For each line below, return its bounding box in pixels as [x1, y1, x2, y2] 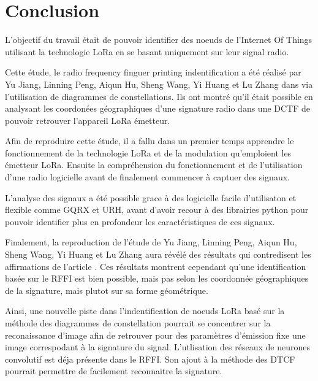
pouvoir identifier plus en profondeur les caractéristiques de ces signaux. [5, 215, 275, 228]
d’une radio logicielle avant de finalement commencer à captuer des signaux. [5, 171, 290, 183]
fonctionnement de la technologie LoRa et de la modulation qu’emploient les [5, 146, 292, 159]
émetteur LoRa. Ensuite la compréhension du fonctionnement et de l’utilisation [5, 158, 303, 171]
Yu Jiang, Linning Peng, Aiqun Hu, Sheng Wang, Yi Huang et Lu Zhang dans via [5, 77, 313, 90]
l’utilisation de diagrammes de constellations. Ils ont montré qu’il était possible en [5, 90, 313, 102]
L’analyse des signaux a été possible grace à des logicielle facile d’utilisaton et [5, 191, 297, 204]
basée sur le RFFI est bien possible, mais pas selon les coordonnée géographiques [5, 272, 309, 285]
